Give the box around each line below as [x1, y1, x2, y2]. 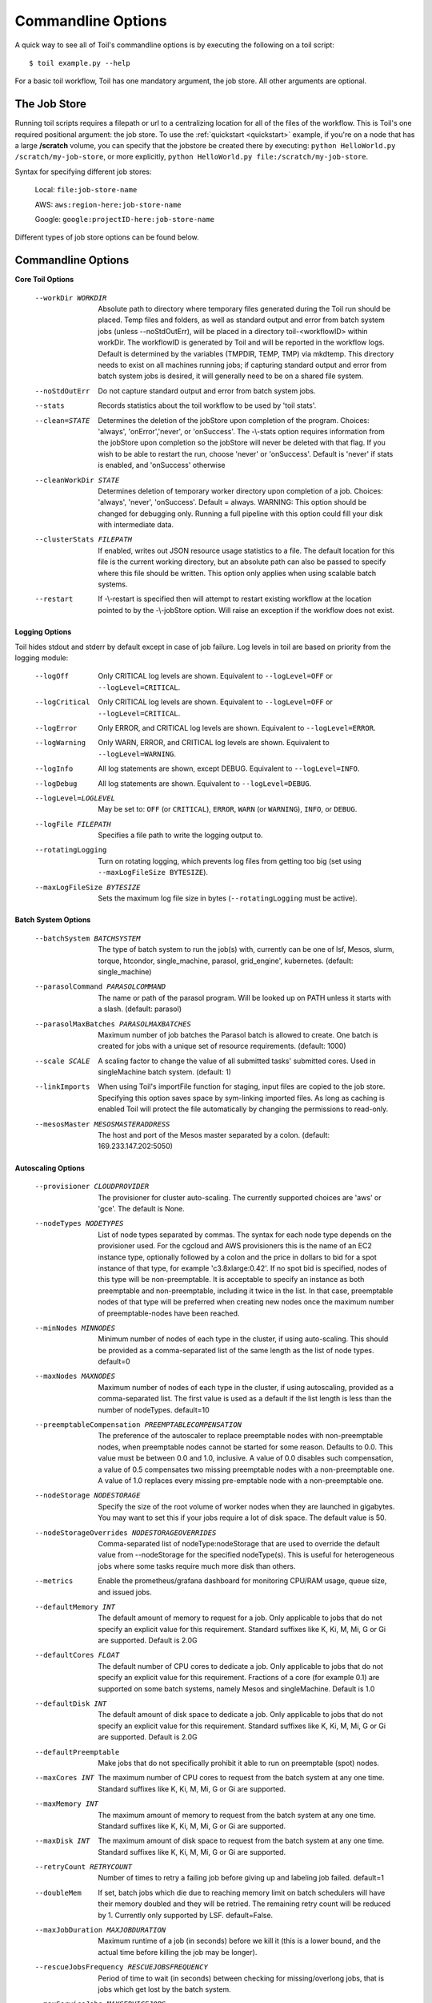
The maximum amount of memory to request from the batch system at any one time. [98, 1810, 376, 1820]
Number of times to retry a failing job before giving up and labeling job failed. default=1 [98, 1873, 384, 1883]
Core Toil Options [14, 275, 74, 284]
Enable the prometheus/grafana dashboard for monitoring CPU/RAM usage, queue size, [98, 1576, 387, 1586]
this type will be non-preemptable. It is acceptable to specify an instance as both [98, 1275, 365, 1284]
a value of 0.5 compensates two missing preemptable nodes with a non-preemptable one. [98, 1465, 395, 1474]
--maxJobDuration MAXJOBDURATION [34, 1925, 166, 1935]
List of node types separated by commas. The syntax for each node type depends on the [98, 1230, 392, 1239]
